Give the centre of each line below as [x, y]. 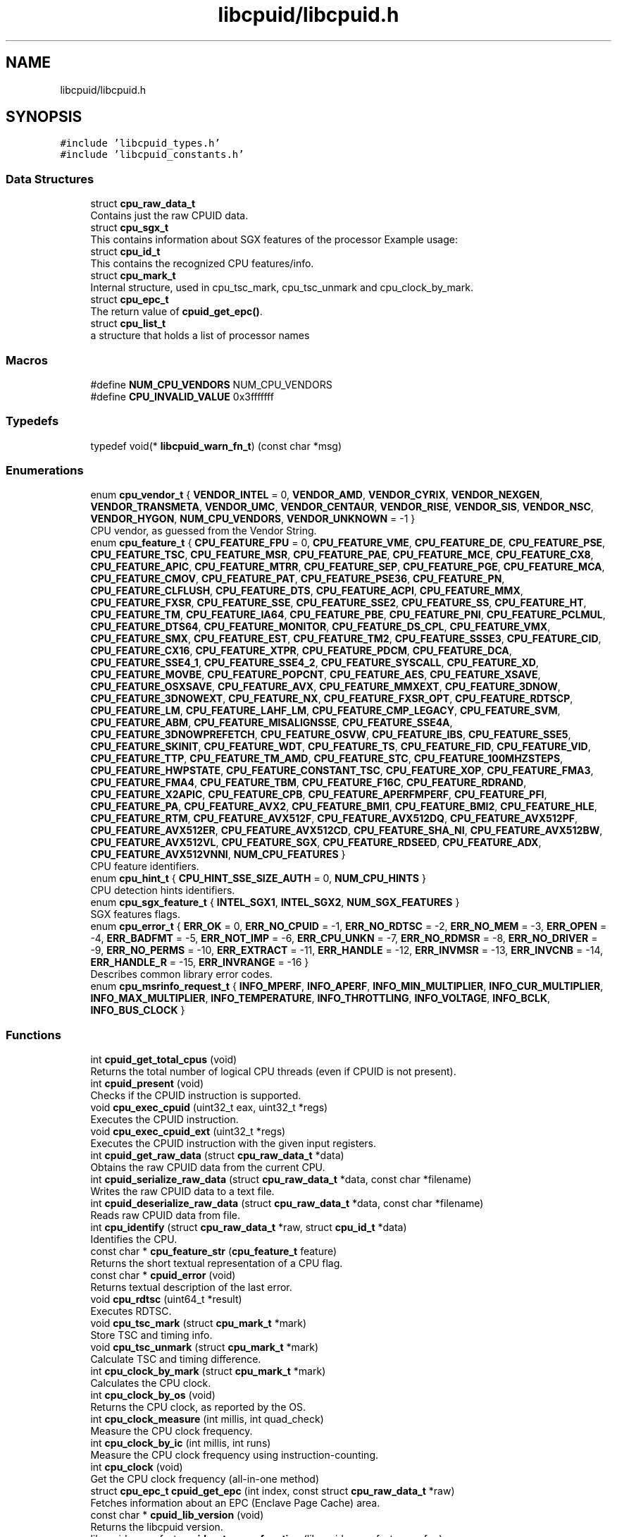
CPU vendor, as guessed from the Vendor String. [204, 531]
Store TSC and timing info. [151, 1335]
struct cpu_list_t [128, 324]
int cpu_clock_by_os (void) [153, 1395]
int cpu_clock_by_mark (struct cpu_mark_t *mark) [208, 1371]
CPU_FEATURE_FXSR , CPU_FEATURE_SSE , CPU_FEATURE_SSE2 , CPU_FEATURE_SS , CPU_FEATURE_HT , [338, 603]
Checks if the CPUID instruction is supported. [196, 1096]
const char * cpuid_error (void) [163, 1275]
